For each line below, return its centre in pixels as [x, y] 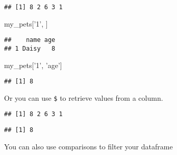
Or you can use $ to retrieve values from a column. [84, 97]
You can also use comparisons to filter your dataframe [88, 146]
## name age [30, 40]
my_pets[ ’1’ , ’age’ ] [33, 65]
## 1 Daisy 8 [30, 48]
